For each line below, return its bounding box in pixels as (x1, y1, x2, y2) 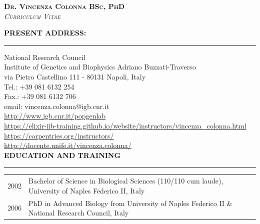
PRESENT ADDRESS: (4, 27, 86, 38)
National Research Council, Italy (28, 207, 129, 218)
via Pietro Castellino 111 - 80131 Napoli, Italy (4, 71, 146, 81)
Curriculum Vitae (4, 10, 61, 21)
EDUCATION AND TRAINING (4, 149, 121, 160)
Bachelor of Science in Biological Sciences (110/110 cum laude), (28, 175, 223, 186)
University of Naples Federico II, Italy (28, 185, 145, 195)
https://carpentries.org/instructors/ (4, 130, 114, 140)
